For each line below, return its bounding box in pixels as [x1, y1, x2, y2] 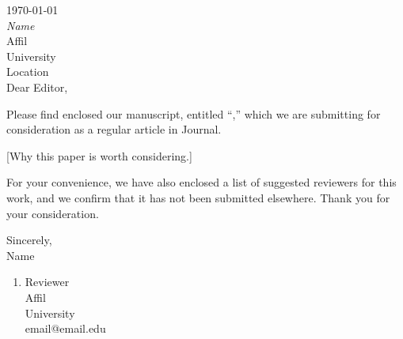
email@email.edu [25, 320, 106, 337]
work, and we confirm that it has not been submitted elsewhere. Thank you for [6, 189, 390, 205]
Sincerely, [6, 232, 52, 248]
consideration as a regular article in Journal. [6, 121, 222, 137]
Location [6, 63, 49, 80]
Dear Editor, [6, 78, 68, 95]
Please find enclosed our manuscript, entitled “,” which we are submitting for [6, 105, 381, 122]
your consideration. [6, 205, 99, 221]
